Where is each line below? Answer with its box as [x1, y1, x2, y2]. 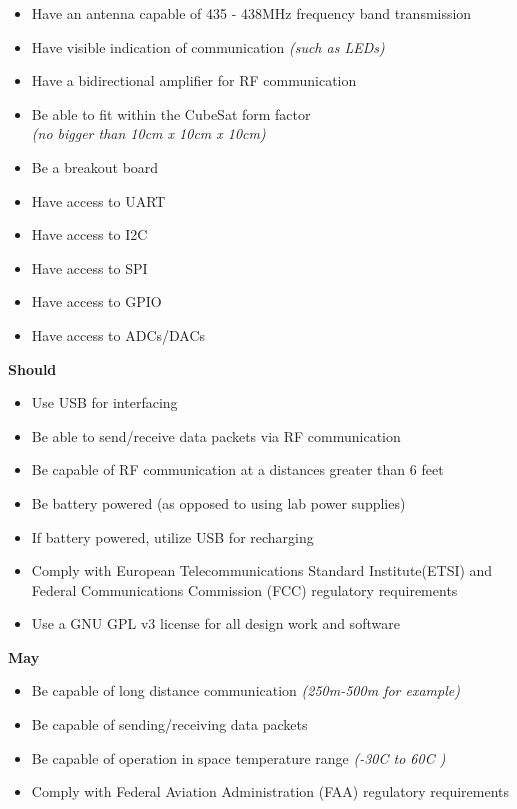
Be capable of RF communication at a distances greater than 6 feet [31, 459, 444, 480]
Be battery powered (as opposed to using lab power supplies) [31, 492, 406, 513]
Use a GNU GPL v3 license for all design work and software [31, 613, 400, 634]
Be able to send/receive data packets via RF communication [31, 425, 401, 446]
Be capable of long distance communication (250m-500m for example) [31, 680, 460, 701]
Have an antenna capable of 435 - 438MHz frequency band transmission [31, 3, 472, 23]
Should [8, 358, 57, 379]
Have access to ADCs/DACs [31, 324, 206, 345]
